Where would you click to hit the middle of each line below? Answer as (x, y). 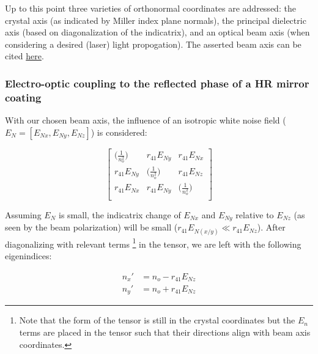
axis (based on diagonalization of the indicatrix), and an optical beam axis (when (157, 32)
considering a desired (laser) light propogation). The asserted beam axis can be (153, 44)
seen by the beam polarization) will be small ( (91, 227)
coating (23, 97)
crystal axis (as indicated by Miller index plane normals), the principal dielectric (156, 20)
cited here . (24, 56)
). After (271, 227)
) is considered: (119, 132)
